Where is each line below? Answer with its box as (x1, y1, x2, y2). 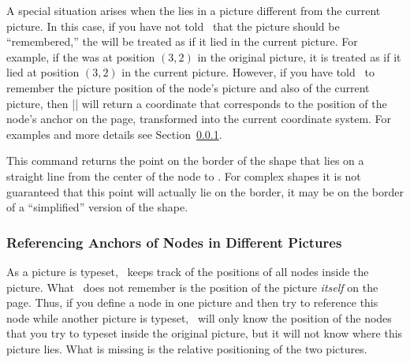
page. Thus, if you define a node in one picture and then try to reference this (6, 294, 378, 311)
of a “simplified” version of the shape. (6, 199, 188, 215)
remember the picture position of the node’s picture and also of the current (6, 79, 370, 95)
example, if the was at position (6, 48, 155, 65)
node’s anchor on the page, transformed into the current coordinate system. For (6, 110, 392, 127)
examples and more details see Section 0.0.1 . (6, 125, 222, 142)
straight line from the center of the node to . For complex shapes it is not (6, 167, 361, 184)
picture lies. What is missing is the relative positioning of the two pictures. (6, 340, 367, 356)
